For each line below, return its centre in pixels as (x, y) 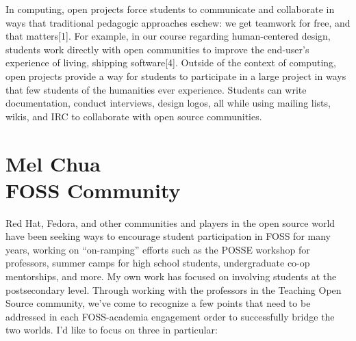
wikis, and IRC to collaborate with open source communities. (134, 116)
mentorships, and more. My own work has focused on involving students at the (171, 276)
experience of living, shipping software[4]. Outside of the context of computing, (171, 63)
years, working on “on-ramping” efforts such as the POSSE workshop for (158, 249)
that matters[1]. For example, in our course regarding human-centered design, (168, 36)
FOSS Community (93, 190)
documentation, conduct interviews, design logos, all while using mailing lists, (168, 103)
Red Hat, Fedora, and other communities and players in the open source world (170, 222)
